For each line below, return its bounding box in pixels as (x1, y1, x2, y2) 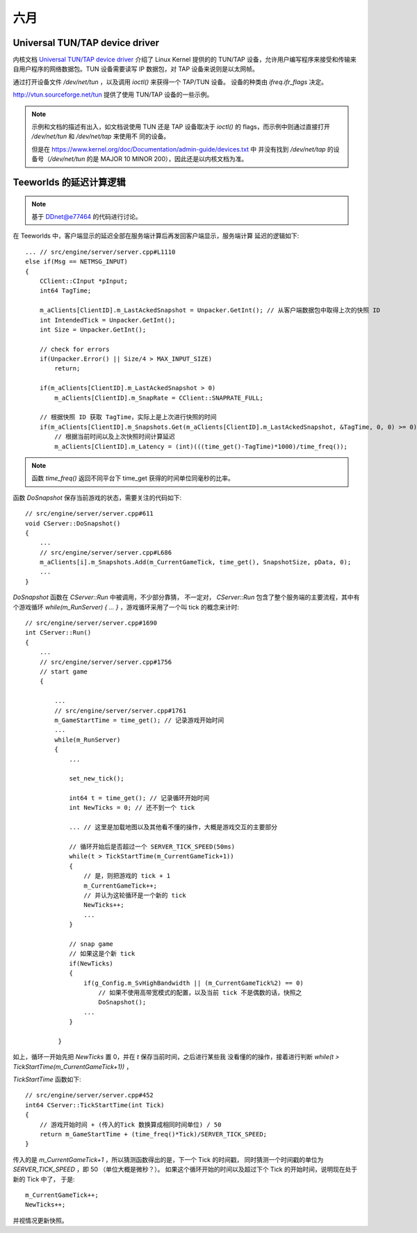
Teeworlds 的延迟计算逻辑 (13, 177, 126, 188)
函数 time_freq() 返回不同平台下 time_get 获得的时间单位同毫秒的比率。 (31, 474, 234, 482)
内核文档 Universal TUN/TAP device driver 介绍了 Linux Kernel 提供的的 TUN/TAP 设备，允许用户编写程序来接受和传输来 (13, 56, 357, 64)
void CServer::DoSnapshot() (25, 519, 121, 528)
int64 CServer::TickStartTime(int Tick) (25, 1101, 165, 1109)
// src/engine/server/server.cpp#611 (25, 509, 154, 518)
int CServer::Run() (25, 629, 92, 637)
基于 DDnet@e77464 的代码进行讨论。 (31, 212, 142, 220)
